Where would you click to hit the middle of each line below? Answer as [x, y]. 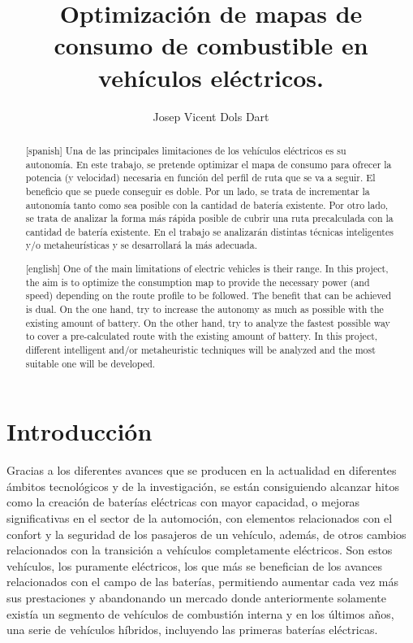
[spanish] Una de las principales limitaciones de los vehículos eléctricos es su [186, 150]
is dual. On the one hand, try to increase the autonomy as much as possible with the [204, 309]
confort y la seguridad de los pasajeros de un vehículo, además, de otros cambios [206, 534]
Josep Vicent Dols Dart [211, 116]
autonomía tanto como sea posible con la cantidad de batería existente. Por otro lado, [207, 204]
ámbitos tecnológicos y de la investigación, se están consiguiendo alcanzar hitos [203, 486]
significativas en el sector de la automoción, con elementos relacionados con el [200, 518]
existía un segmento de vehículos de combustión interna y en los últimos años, [200, 613]
